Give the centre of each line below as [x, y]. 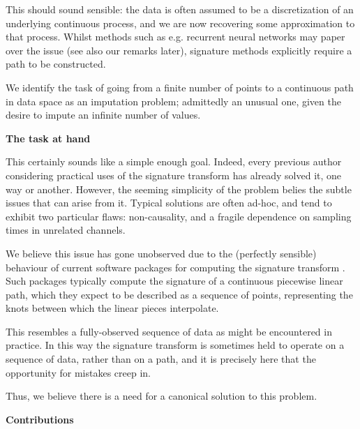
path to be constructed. [56, 64]
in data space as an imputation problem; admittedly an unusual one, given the [173, 101]
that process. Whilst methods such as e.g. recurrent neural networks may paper [175, 37]
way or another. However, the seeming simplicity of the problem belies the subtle [179, 189]
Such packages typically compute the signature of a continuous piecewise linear [174, 281]
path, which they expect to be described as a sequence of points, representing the [179, 294]
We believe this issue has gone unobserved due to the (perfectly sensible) [161, 253]
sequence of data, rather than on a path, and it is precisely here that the [161, 359]
